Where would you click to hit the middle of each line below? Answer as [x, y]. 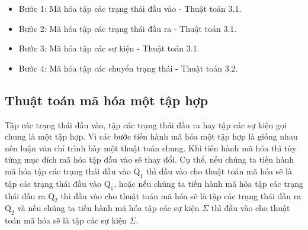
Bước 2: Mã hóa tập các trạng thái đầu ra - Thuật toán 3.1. [128, 28]
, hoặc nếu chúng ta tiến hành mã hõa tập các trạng [208, 183]
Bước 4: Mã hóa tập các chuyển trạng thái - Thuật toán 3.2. [128, 68]
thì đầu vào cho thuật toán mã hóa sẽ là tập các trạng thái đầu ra [181, 195]
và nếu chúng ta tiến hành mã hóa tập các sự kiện [108, 208]
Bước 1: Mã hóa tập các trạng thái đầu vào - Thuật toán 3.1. [130, 8]
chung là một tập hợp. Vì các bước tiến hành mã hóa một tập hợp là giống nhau [151, 136]
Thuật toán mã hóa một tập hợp [107, 100]
